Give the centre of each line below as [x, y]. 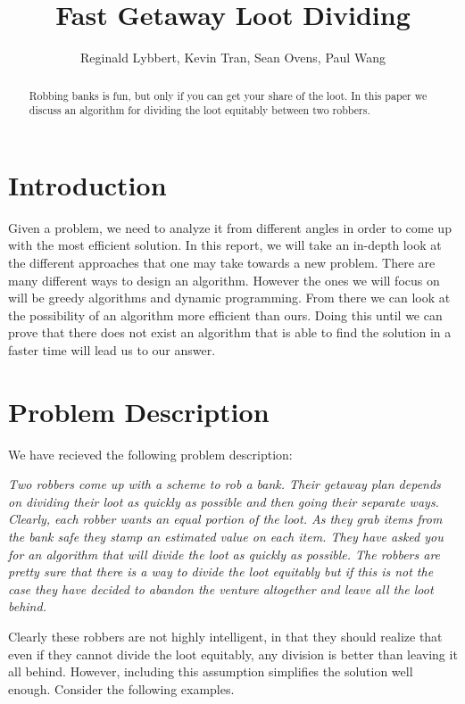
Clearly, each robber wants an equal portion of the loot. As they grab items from [225, 519]
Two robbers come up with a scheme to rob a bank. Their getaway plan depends [224, 484]
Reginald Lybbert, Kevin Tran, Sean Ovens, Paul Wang [233, 58]
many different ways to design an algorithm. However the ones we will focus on [224, 280]
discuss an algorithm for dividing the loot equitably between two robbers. [199, 110]
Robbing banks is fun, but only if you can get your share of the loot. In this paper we [228, 95]
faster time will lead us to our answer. [112, 349]
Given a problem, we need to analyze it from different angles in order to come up [230, 227]
